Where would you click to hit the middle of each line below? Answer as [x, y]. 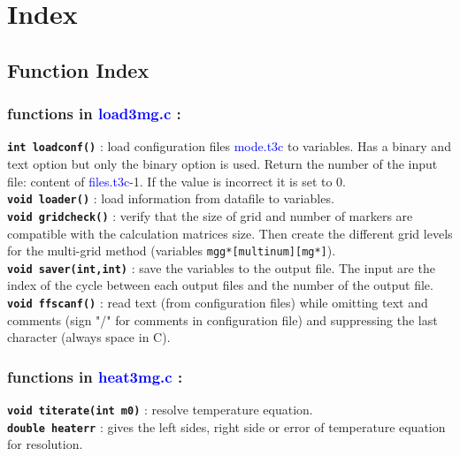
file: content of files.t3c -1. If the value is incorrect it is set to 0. [177, 181]
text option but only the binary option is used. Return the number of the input [222, 164]
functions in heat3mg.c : [95, 376]
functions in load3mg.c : [94, 114]
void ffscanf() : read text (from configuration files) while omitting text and [218, 303]
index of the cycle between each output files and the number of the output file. [220, 285]
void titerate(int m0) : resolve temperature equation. [160, 410]
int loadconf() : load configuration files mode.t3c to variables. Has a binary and [229, 146]
